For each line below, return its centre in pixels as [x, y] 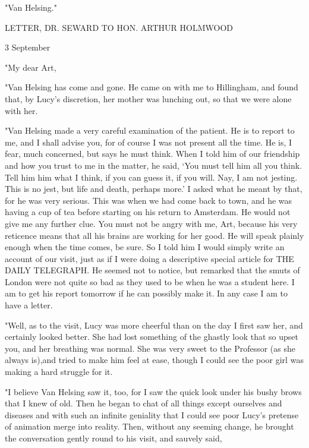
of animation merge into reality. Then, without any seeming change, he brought [149, 426]
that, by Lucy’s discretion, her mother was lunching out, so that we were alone [148, 98]
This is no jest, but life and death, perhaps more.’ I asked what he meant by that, [154, 189]
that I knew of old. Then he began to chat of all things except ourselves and [144, 403]
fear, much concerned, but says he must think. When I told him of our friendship [152, 154]
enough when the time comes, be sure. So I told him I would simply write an [145, 247]
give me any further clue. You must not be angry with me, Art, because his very [151, 223]
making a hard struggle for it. [59, 372]
